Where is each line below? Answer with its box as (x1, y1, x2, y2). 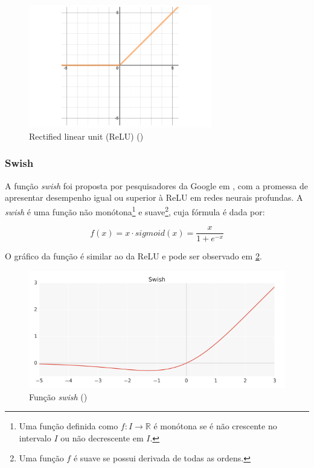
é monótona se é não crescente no (153, 420, 277, 432)
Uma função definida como (19, 420, 118, 432)
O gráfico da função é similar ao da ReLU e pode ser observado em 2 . (5, 250, 262, 262)
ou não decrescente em (60, 431, 144, 444)
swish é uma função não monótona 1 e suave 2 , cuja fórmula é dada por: (5, 203, 265, 218)
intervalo (19, 431, 51, 444)
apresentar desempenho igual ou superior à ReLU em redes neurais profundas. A (5, 191, 303, 204)
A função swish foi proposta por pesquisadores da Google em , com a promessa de (5, 179, 308, 192)
